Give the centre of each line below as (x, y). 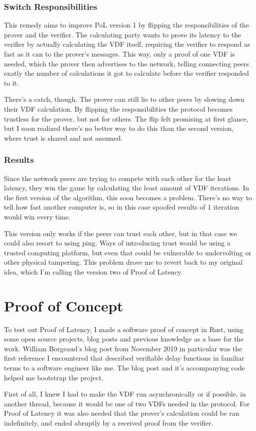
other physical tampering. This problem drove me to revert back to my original (123, 262)
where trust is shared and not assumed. (63, 138)
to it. (12, 82)
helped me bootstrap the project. (54, 377)
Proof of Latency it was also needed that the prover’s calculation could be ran (122, 413)
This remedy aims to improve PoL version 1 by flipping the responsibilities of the (127, 25)
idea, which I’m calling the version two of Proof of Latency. (93, 271)
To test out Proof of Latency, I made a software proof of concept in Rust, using (124, 329)
